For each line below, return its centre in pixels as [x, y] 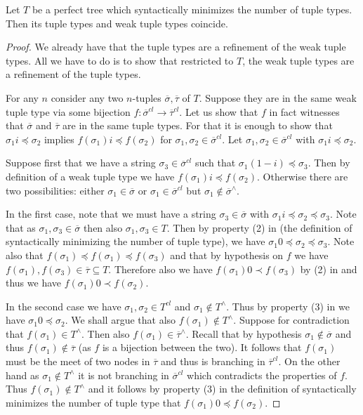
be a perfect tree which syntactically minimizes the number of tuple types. [192, 9]
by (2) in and [329, 269]
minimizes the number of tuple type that [93, 402]
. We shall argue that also [120, 320]
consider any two [87, 97]
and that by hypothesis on [227, 255]
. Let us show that [219, 111]
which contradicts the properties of [262, 375]
